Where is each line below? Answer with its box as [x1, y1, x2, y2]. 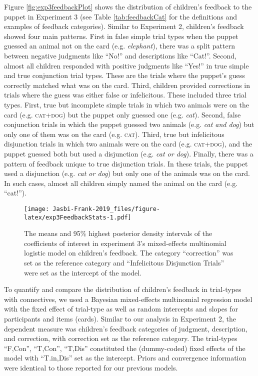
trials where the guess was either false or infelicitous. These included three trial [4, 89, 246, 100]
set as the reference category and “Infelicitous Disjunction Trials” [24, 257, 224, 267]
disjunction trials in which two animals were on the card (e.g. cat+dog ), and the [4, 138, 252, 149]
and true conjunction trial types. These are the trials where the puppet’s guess [4, 70, 245, 80]
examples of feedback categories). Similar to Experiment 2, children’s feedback [4, 21, 244, 31]
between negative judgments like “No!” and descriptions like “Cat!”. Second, [4, 50, 236, 60]
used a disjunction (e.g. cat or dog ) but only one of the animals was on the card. [4, 168, 250, 178]
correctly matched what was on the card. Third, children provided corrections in [4, 79, 250, 90]
